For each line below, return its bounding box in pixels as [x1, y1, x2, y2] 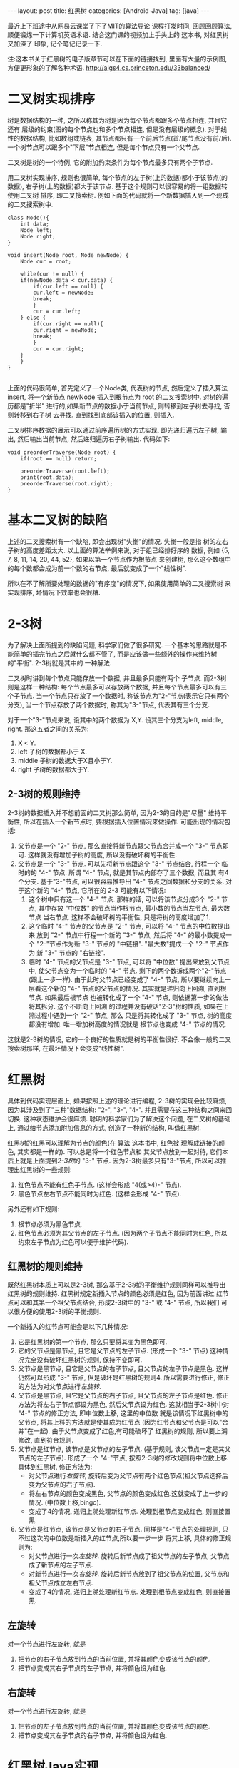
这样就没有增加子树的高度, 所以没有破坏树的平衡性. [27, 850, 177, 859]
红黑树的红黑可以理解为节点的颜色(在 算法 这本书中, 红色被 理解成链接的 [7, 1138, 219, 1147]
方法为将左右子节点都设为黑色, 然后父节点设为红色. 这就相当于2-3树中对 [17, 1400, 230, 1409]
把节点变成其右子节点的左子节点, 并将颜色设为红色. [17, 1664, 168, 1672]
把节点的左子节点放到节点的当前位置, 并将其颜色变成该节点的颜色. [17, 1722, 211, 1730]
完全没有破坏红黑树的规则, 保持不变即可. [24, 1355, 143, 1364]
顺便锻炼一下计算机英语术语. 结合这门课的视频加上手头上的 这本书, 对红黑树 [7, 31, 229, 39]
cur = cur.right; [33, 345, 84, 353]
